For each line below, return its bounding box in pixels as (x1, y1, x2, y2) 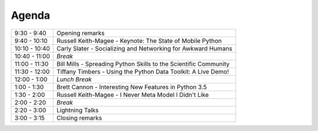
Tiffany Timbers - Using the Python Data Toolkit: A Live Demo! (57, 68, 229, 76)
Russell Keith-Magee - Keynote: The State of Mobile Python (57, 36, 222, 45)
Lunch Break (57, 75, 92, 83)
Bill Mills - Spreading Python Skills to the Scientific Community (57, 59, 230, 68)
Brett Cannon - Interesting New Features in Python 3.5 (57, 83, 207, 91)
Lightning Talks (57, 106, 99, 114)
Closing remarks (57, 113, 102, 122)
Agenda (11, 9, 50, 22)
